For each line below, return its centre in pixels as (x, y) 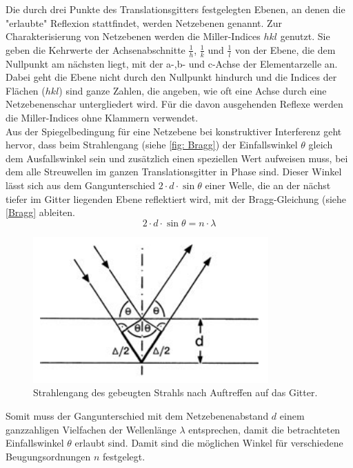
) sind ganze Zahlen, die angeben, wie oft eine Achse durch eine (193, 90)
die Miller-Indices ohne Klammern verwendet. (102, 117)
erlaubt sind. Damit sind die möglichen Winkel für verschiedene (209, 443)
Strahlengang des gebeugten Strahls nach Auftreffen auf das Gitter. (175, 392)
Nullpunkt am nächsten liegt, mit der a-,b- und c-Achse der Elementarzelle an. (172, 63)
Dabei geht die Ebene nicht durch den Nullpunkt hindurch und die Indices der (171, 77)
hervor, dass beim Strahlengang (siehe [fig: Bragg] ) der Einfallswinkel (152, 145)
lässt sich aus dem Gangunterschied (81, 185)
